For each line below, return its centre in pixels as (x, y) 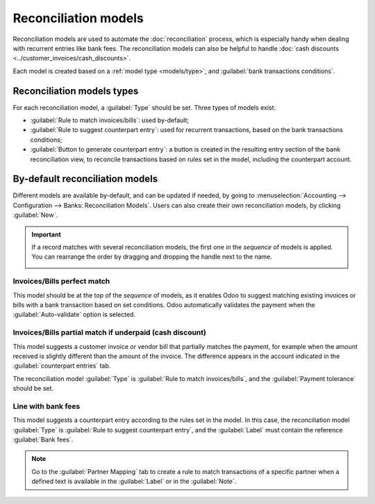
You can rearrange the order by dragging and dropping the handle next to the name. (152, 257)
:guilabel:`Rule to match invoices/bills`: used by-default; (110, 120)
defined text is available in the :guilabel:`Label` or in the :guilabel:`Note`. (134, 481)
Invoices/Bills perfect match (61, 282)
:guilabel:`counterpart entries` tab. (62, 366)
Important (47, 234)
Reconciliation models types (76, 91)
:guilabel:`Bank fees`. (43, 439)
